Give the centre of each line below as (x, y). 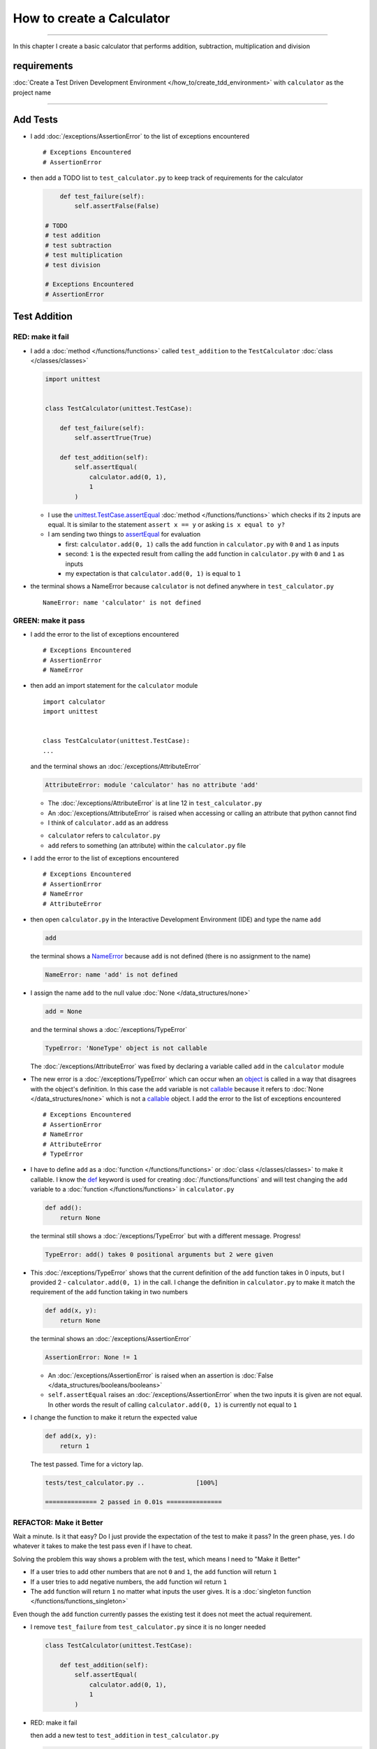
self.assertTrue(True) (113, 438)
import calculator (74, 702)
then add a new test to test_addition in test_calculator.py (125, 1735)
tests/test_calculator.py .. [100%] (132, 1482)
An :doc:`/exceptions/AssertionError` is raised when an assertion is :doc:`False (161, 1375)
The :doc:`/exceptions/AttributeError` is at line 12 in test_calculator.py (155, 803)
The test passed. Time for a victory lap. (87, 1464)
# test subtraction (78, 245)
